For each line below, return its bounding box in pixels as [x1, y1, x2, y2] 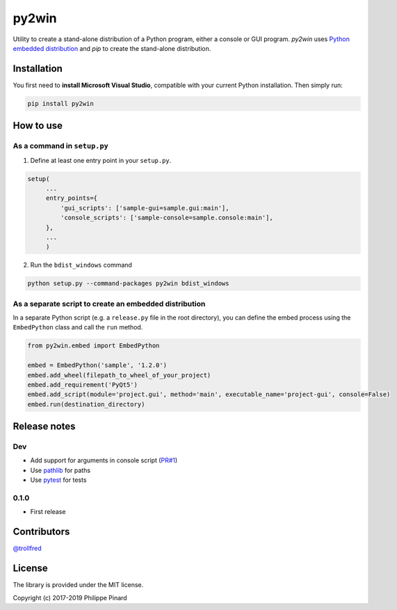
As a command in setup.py [13, 141, 109, 151]
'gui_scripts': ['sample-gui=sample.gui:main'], [60, 204, 229, 212]
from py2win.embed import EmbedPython [27, 342, 160, 350]
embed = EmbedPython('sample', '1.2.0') [27, 361, 167, 369]
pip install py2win [27, 100, 94, 107]
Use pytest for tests [30, 476, 87, 484]
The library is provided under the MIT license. [13, 581, 144, 589]
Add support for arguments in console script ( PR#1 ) [30, 456, 178, 464]
